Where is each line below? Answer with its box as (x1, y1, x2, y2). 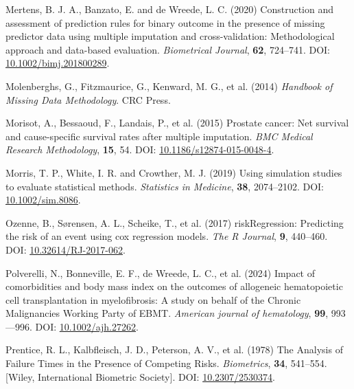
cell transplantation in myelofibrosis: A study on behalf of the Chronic (5, 292, 301, 307)
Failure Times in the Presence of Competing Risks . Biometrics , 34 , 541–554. (5, 356, 327, 370)
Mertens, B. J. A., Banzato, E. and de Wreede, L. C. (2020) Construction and (5, 2, 334, 16)
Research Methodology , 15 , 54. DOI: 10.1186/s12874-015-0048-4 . (5, 142, 274, 157)
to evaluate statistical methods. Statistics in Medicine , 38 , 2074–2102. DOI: (5, 179, 324, 193)
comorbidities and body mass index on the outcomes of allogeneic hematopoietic (5, 279, 343, 293)
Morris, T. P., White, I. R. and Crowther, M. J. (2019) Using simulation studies (5, 165, 342, 179)
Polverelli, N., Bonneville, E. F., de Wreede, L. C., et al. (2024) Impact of (5, 265, 315, 280)
